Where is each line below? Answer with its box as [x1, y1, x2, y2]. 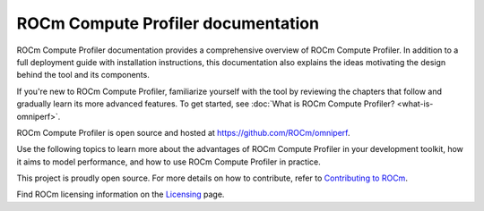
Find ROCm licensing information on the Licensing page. [16, 189, 225, 200]
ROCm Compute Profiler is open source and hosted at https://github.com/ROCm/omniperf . [16, 127, 350, 138]
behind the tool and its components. [16, 70, 150, 80]
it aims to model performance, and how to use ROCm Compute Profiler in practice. [16, 156, 322, 167]
